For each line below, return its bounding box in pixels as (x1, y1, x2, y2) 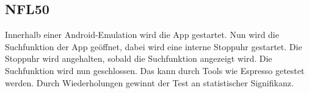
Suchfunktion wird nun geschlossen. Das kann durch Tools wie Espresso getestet (5, 64, 305, 76)
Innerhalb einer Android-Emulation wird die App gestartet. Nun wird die (5, 28, 279, 41)
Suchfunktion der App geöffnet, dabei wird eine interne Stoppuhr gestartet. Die (5, 40, 302, 53)
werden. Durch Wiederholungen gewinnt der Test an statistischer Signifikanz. (5, 76, 294, 89)
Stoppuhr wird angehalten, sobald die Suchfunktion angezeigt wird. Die (5, 52, 272, 65)
